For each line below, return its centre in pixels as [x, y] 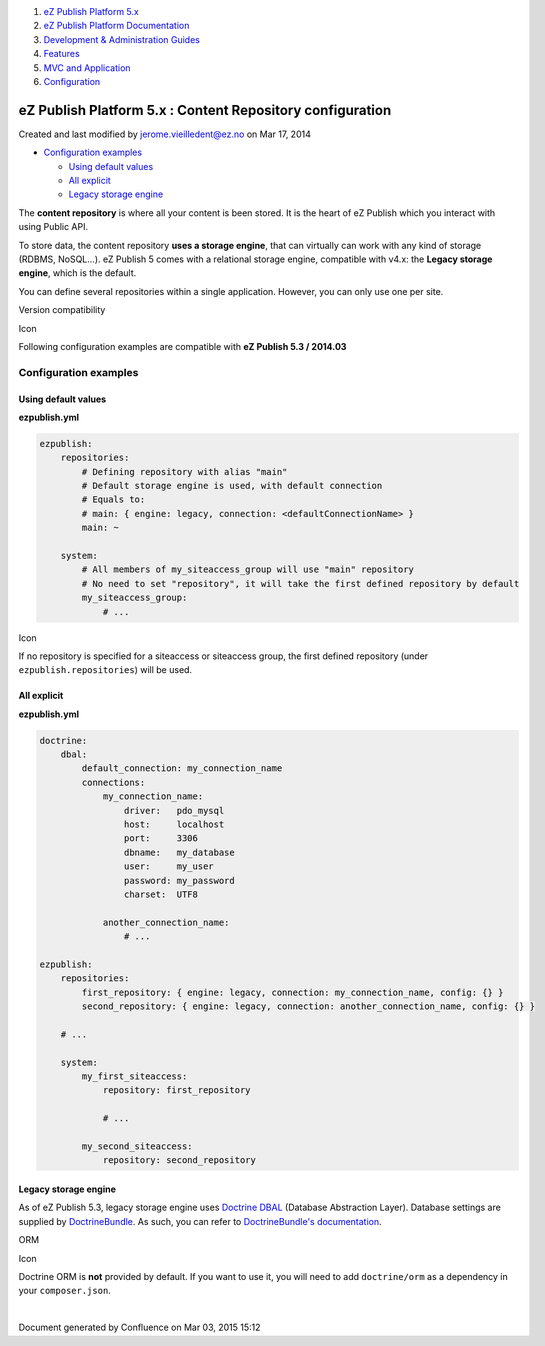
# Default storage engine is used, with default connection [232, 486]
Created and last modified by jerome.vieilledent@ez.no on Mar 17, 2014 [165, 134]
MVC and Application [87, 67]
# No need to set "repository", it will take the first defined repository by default [300, 583]
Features [61, 54]
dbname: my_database [179, 852]
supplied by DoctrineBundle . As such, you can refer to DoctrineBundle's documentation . [200, 1221]
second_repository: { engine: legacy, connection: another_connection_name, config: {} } [308, 1006]
